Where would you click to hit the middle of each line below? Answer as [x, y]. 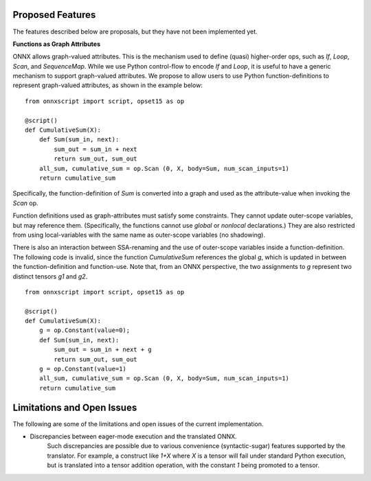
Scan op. [25, 203]
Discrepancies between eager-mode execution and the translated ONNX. [133, 436]
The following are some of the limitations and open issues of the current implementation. [138, 424]
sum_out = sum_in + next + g [103, 350]
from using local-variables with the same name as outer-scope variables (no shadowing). [139, 235]
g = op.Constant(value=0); [85, 330]
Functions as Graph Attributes [57, 44]
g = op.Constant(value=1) [83, 369]
